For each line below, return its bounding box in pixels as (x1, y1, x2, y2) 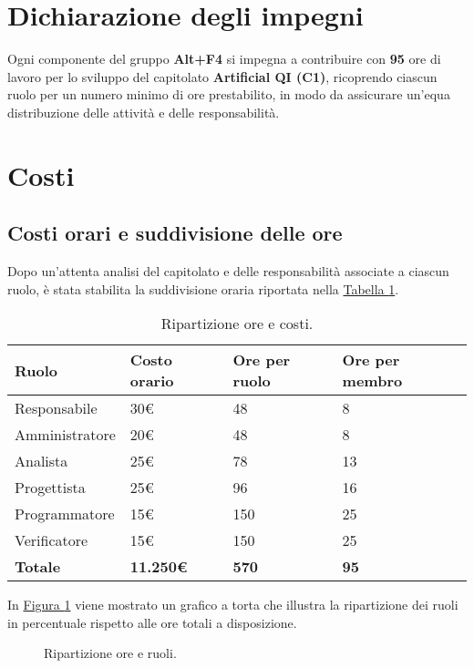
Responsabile (15, 397, 98, 419)
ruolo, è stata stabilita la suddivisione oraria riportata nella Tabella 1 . (7, 279, 399, 298)
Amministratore (15, 424, 116, 446)
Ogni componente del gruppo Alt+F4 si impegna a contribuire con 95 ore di (7, 49, 441, 68)
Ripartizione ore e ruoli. (44, 643, 177, 663)
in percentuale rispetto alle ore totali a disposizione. (7, 612, 297, 632)
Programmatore (15, 503, 115, 525)
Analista (15, 450, 68, 472)
